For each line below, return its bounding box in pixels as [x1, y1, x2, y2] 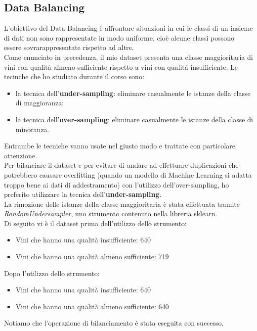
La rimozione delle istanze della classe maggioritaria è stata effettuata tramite [4, 198, 240, 209]
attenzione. [4, 150, 37, 160]
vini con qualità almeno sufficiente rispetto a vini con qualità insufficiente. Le [4, 61, 238, 72]
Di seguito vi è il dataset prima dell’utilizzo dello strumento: [4, 218, 187, 228]
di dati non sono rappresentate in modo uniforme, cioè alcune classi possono [4, 32, 235, 43]
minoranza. [15, 124, 49, 134]
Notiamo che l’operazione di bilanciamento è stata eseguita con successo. [4, 318, 224, 328]
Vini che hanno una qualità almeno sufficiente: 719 [15, 251, 169, 262]
